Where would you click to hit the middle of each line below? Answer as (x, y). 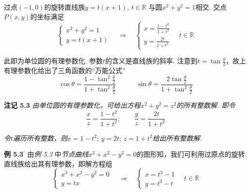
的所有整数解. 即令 (206, 105)
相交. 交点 (211, 7)
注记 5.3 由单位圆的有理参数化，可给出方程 (72, 105)
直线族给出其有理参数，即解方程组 (58, 163)
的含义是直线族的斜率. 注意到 (151, 61)
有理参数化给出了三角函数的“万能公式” (65, 70)
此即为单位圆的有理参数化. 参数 (53, 61)
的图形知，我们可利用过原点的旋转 (191, 154)
